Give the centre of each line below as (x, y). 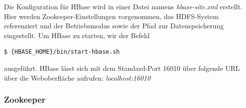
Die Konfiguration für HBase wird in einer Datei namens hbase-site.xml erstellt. (123, 6)
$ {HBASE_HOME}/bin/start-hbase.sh (62, 52)
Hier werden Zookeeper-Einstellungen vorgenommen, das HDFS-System (111, 16)
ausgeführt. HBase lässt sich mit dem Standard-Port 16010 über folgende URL (122, 68)
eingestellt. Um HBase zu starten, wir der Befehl (77, 35)
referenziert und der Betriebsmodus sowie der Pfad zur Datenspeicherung (114, 26)
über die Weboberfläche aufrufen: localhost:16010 (77, 77)
